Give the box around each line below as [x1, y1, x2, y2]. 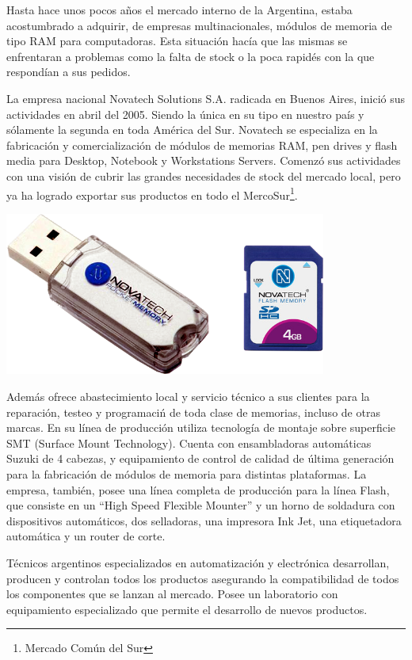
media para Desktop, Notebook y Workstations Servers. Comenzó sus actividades [6, 152, 401, 169]
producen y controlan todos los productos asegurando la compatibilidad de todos [6, 570, 399, 586]
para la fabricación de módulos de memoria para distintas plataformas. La [6, 466, 367, 482]
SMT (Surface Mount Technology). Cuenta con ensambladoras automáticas [6, 434, 372, 451]
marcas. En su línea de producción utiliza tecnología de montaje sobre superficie [6, 419, 396, 436]
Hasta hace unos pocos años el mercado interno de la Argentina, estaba [6, 2, 353, 17]
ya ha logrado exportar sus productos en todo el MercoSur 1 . [6, 184, 298, 203]
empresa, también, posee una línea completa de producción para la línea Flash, [6, 481, 390, 498]
